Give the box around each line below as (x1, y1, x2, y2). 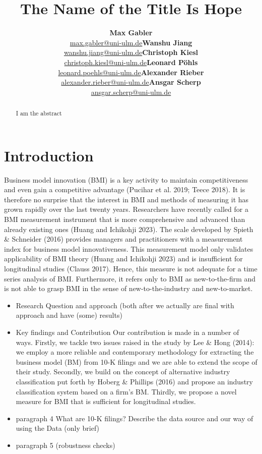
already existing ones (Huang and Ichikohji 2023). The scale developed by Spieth (4, 223, 253, 234)
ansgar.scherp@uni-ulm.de (91, 86, 171, 97)
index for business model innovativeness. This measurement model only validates (4, 243, 253, 254)
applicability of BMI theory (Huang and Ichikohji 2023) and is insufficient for (4, 253, 243, 264)
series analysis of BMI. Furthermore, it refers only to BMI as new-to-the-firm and (4, 273, 256, 283)
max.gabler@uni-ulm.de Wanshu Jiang (70, 37, 192, 47)
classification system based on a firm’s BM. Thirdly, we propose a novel (16, 386, 237, 396)
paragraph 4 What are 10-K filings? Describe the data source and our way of (16, 413, 253, 423)
